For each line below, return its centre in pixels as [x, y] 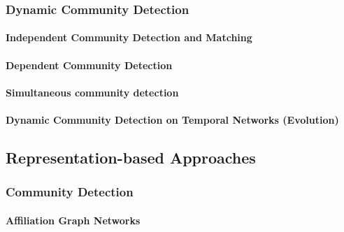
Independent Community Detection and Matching [129, 37]
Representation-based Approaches [131, 157]
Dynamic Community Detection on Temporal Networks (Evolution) [172, 119]
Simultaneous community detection [92, 92]
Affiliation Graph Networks [73, 220]
